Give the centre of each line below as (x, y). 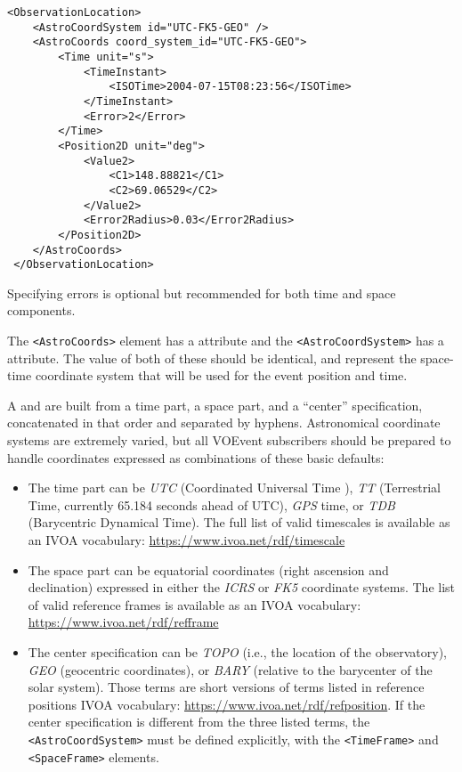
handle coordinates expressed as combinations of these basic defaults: (196, 457)
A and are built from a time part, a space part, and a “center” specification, (215, 405)
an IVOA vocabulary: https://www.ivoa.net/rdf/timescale (186, 540)
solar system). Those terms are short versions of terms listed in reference (226, 687)
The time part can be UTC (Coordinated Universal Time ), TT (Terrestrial (234, 488)
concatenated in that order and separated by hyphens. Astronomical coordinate (224, 423)
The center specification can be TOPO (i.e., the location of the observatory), (237, 651)
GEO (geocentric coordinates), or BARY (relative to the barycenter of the (230, 669)
